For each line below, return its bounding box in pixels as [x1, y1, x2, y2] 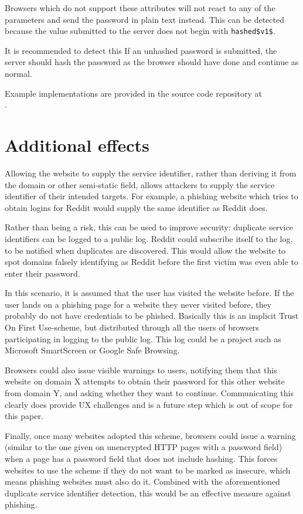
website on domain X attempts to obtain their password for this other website [5, 375, 285, 387]
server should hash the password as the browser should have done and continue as [5, 56, 299, 68]
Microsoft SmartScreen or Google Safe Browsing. [5, 344, 180, 356]
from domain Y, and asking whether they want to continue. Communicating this [5, 387, 294, 399]
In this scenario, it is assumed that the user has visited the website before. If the [5, 287, 294, 299]
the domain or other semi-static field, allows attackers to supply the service [5, 178, 275, 190]
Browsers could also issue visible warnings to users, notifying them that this [5, 363, 277, 376]
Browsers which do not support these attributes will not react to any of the [5, 2, 275, 13]
